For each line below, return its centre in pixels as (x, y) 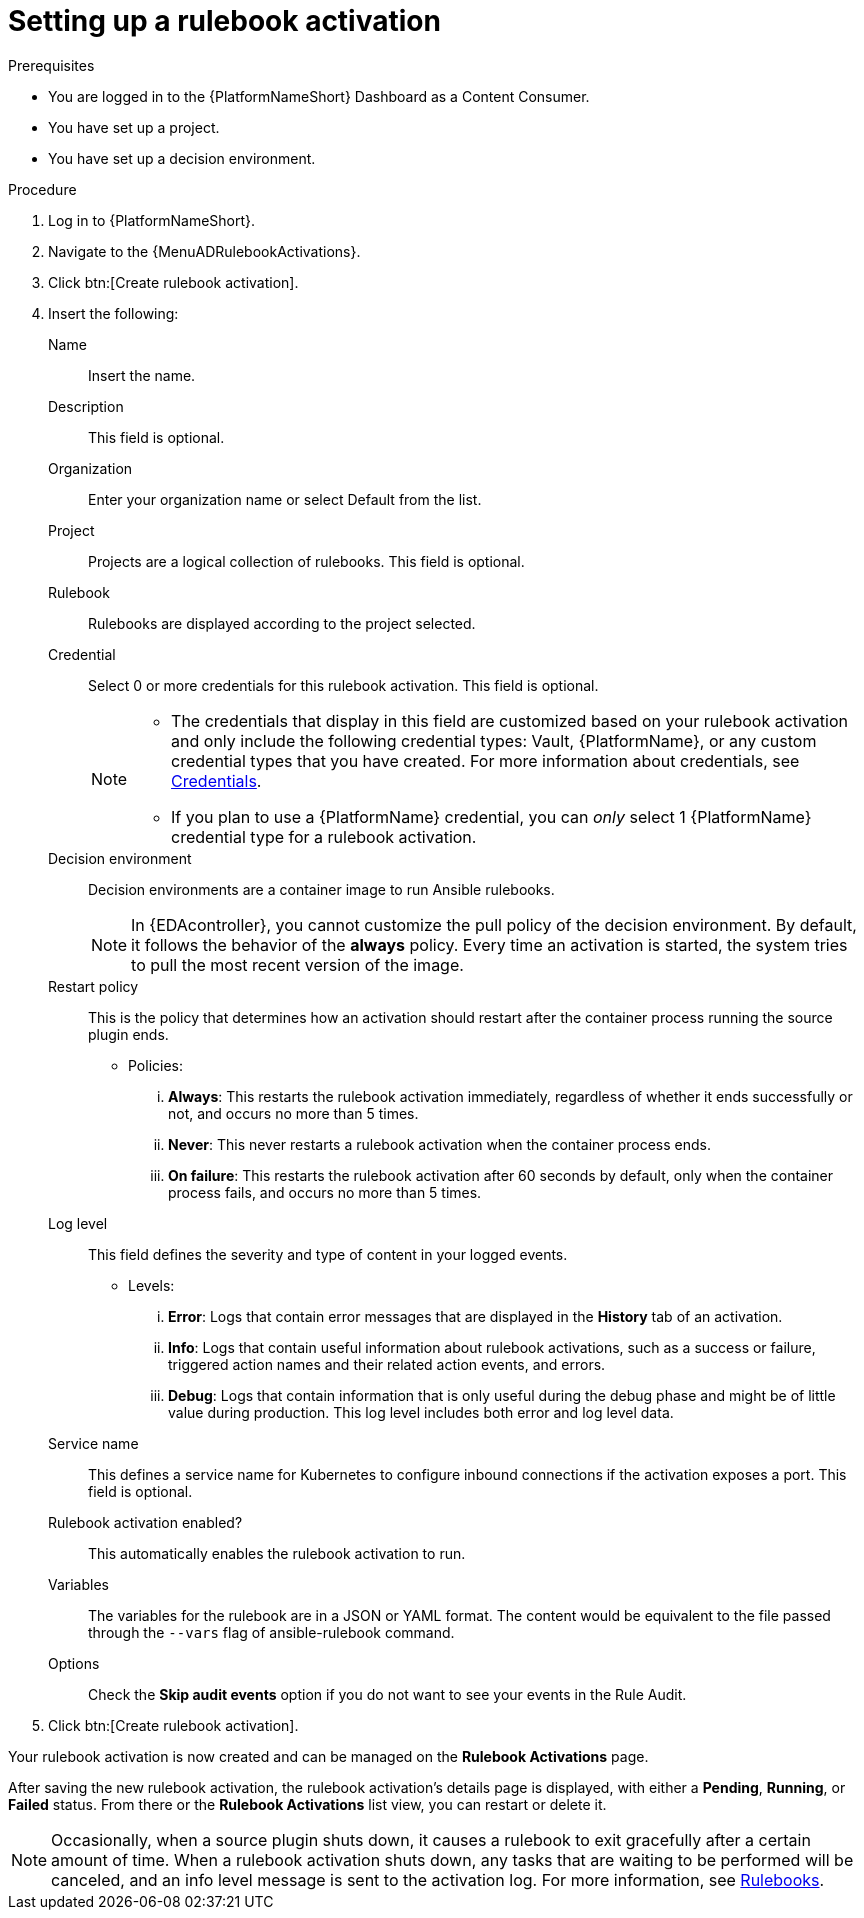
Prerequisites (51, 65)
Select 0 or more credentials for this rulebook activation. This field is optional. (343, 685)
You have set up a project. (134, 127)
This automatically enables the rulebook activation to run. (277, 1553)
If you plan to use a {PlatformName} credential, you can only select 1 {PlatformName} (491, 816)
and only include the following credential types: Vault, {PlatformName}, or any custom (494, 740)
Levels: (151, 1285)
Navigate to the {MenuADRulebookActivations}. (204, 251)
